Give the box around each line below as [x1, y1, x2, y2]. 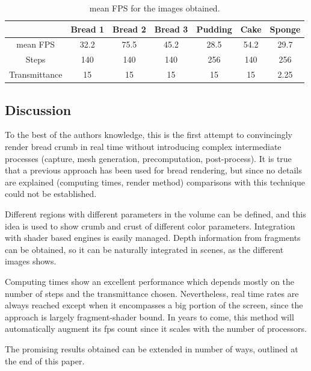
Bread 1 [70, 22, 105, 35]
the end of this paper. [5, 354, 85, 367]
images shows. [5, 255, 57, 267]
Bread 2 [112, 22, 146, 35]
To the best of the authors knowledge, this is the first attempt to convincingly [5, 128, 293, 141]
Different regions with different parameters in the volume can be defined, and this [5, 207, 306, 220]
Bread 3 [154, 22, 188, 35]
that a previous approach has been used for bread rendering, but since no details [5, 164, 302, 176]
